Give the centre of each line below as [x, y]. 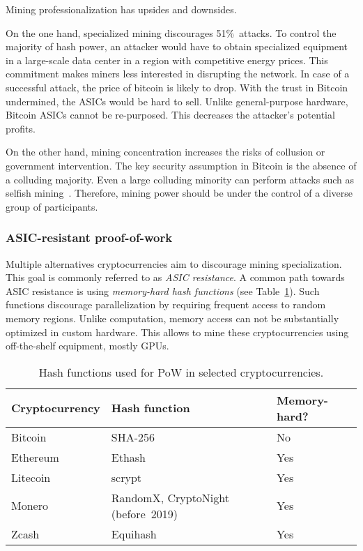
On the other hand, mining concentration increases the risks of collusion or [165, 152]
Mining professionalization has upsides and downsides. [121, 9]
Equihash [134, 534]
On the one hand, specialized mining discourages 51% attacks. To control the [171, 32]
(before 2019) [144, 513]
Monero [30, 506]
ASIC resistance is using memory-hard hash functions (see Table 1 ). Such [163, 290]
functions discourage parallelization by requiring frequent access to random [166, 304]
